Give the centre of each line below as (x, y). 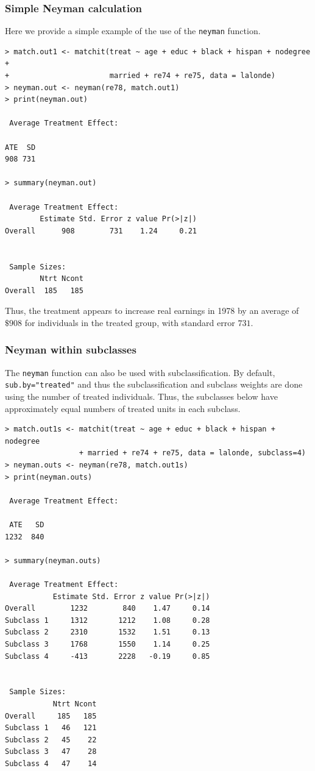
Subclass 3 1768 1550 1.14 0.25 (108, 644)
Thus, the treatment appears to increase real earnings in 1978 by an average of (152, 311)
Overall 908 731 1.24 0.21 (101, 231)
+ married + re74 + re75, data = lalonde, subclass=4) (192, 453)
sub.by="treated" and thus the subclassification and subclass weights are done (154, 384)
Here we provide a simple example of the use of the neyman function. (133, 31)
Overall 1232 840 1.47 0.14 (108, 609)
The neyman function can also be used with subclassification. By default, (140, 372)
